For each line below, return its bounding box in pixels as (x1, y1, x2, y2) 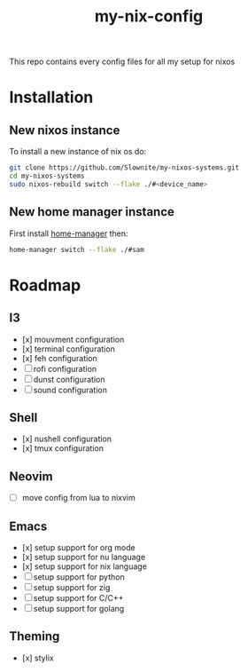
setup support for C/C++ (33, 593, 124, 603)
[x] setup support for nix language (21, 561, 148, 572)
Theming (9, 629, 60, 644)
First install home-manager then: (9, 228, 128, 239)
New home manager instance (9, 204, 175, 219)
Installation (9, 87, 94, 107)
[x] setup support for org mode (21, 542, 136, 552)
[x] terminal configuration (21, 344, 115, 354)
